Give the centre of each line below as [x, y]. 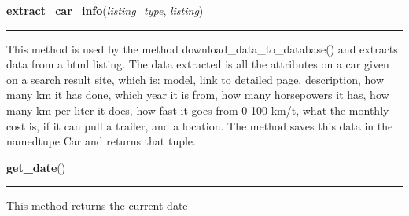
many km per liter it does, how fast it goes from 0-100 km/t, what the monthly [198, 110]
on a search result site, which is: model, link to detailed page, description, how [195, 79]
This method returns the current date [97, 205]
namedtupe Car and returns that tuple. [101, 141]
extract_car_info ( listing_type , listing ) [105, 10]
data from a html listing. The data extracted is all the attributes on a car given [198, 64]
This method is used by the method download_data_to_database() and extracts [202, 48]
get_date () [36, 167]
